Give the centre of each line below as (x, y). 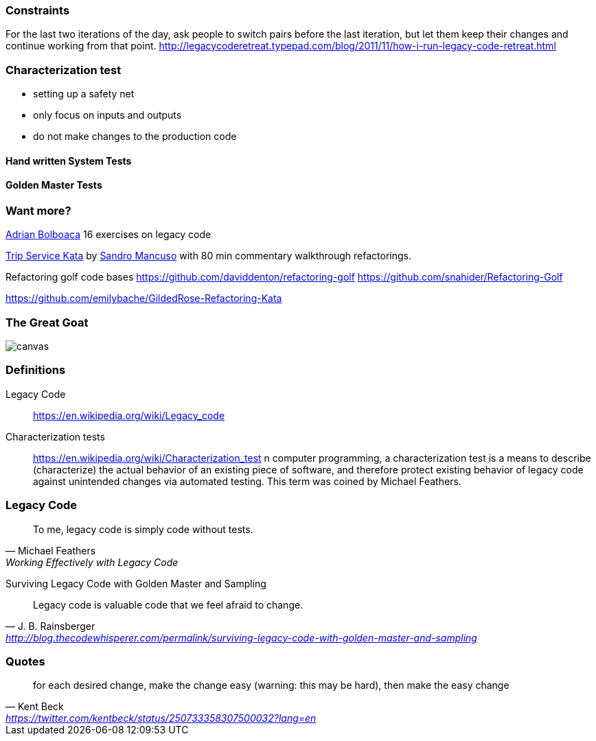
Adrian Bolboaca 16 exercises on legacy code (108, 235)
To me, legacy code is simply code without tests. (143, 529)
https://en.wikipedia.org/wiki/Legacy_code (129, 415)
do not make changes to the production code (135, 137)
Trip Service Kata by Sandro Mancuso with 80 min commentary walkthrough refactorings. (209, 256)
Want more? (38, 210)
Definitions (36, 370)
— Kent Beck (35, 707)
